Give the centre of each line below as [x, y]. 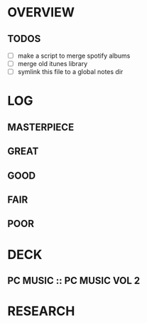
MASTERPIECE [41, 127]
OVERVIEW [41, 12]
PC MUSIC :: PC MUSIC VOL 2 [74, 281]
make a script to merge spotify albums [74, 55]
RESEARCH [41, 311]
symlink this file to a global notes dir [70, 72]
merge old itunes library [53, 64]
